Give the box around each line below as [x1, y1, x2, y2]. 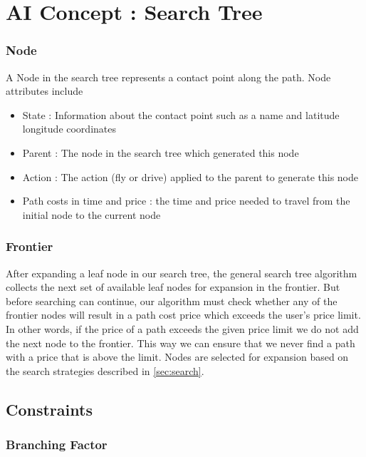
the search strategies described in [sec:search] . [6, 363, 204, 378]
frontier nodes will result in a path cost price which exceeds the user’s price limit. [6, 307, 361, 322]
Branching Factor [6, 436, 108, 453]
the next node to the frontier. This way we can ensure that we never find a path [6, 335, 355, 350]
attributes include [6, 83, 83, 98]
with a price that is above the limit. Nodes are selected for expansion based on [6, 349, 349, 364]
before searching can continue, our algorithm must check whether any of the [6, 293, 338, 308]
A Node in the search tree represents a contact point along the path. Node [6, 69, 331, 84]
